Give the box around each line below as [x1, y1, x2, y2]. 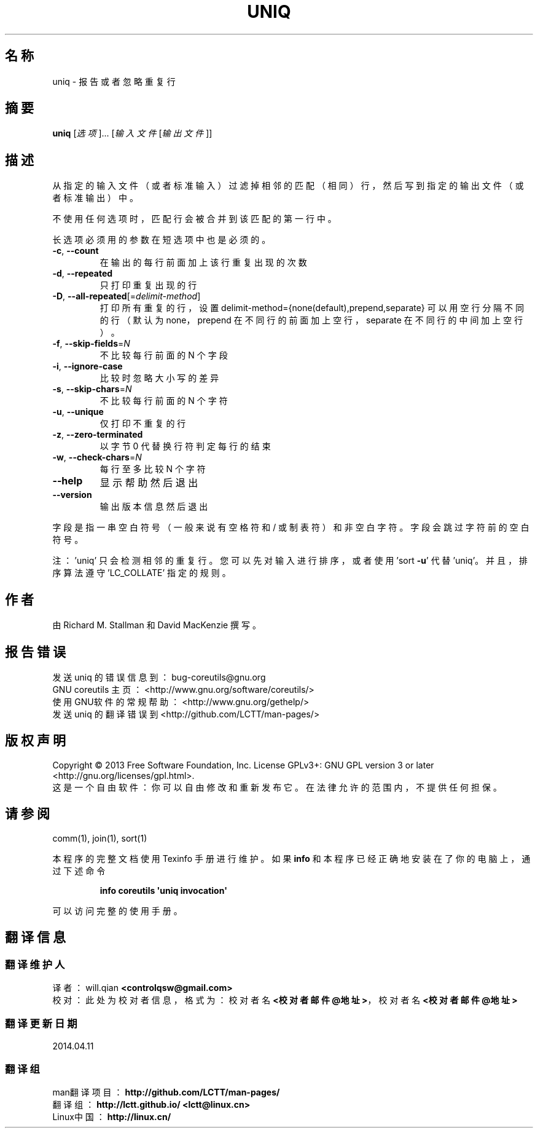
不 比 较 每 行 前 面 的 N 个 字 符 [99, 395, 228, 406]
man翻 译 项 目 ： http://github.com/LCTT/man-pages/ [52, 1087, 280, 1098]
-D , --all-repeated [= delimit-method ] [52, 291, 201, 302]
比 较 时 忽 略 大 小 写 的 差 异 [99, 373, 219, 384]
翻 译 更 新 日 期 [5, 1017, 77, 1030]
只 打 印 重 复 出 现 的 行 [99, 280, 197, 291]
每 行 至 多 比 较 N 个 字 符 [99, 464, 206, 475]
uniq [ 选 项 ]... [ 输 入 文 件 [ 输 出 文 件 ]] [52, 128, 212, 139]
